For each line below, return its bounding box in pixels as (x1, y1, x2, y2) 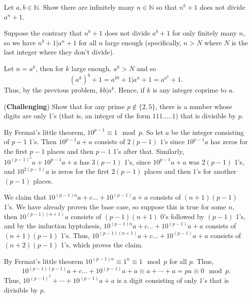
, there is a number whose (155, 101, 232, 111)
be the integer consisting (171, 127, 244, 137)
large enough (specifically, (105, 37, 182, 47)
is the (232, 37, 248, 47)
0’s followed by (160, 211, 204, 221)
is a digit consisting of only (117, 275, 197, 285)
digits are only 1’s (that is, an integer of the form (4, 111, 151, 121)
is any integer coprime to (152, 85, 227, 95)
